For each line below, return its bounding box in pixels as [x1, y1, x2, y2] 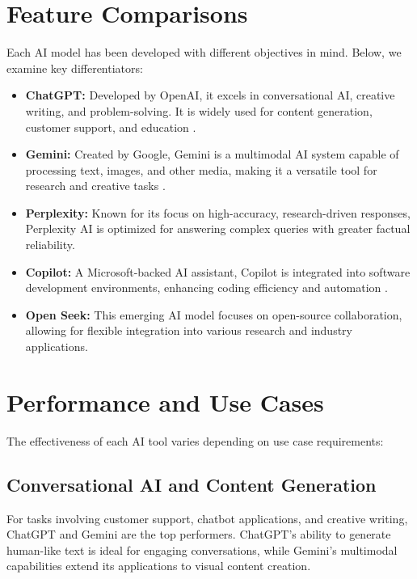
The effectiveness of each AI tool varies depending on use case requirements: [6, 432, 384, 449]
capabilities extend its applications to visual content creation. [6, 557, 311, 574]
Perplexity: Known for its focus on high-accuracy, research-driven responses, [25, 204, 411, 221]
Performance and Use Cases [6, 385, 324, 418]
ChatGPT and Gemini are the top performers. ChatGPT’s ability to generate [6, 526, 391, 543]
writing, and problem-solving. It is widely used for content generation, [25, 102, 373, 119]
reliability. [25, 236, 75, 253]
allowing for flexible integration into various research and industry [25, 322, 352, 339]
